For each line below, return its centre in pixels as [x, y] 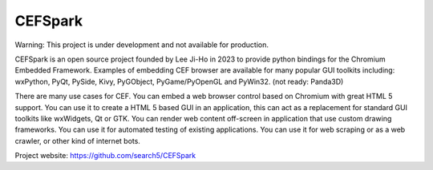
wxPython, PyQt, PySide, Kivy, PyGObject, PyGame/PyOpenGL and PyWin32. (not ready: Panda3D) [179, 81]
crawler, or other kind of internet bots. [77, 140]
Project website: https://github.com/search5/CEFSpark [105, 156]
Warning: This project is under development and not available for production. [142, 45]
